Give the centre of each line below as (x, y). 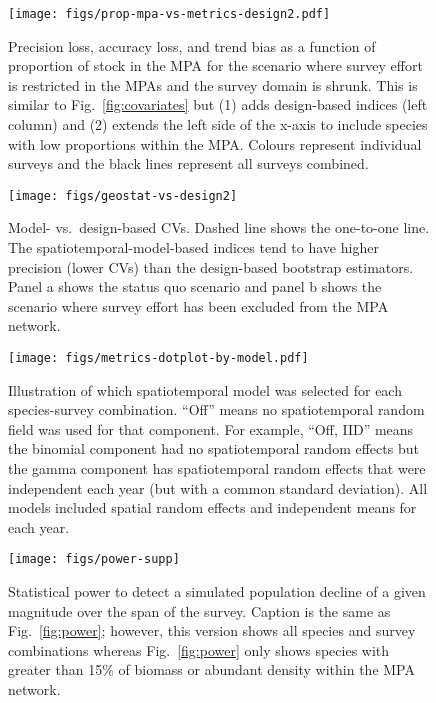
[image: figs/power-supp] (94, 559)
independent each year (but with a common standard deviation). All (218, 487)
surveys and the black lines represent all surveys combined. (188, 163)
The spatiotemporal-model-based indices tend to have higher (193, 247)
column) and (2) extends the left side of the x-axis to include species (218, 124)
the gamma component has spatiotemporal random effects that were (217, 468)
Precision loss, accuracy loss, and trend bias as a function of (192, 45)
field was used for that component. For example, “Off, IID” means (211, 428)
